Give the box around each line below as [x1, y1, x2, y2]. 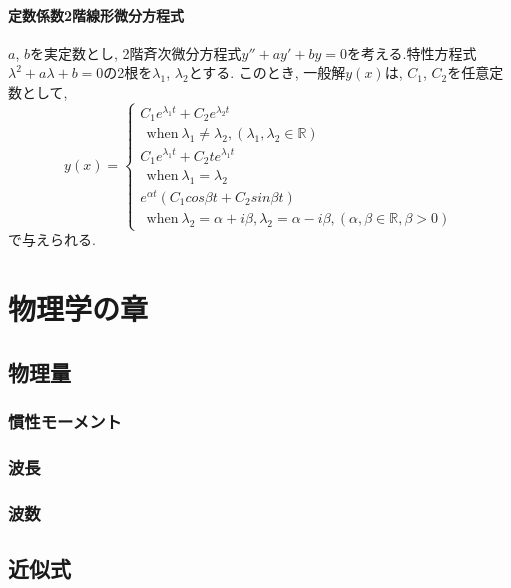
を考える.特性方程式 [347, 42, 477, 63]
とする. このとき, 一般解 [188, 62, 346, 83]
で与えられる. [8, 229, 96, 250]
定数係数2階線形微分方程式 [8, 4, 185, 25]
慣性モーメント [8, 408, 122, 433]
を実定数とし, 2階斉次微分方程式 [29, 42, 242, 63]
